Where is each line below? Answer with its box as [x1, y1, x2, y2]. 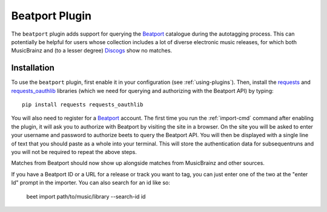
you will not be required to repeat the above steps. [11, 148, 137, 155]
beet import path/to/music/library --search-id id [26, 193, 146, 200]
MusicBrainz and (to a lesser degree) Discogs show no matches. [11, 47, 173, 54]
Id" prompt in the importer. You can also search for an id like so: [11, 179, 171, 187]
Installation [11, 63, 54, 73]
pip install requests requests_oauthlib [22, 101, 144, 108]
